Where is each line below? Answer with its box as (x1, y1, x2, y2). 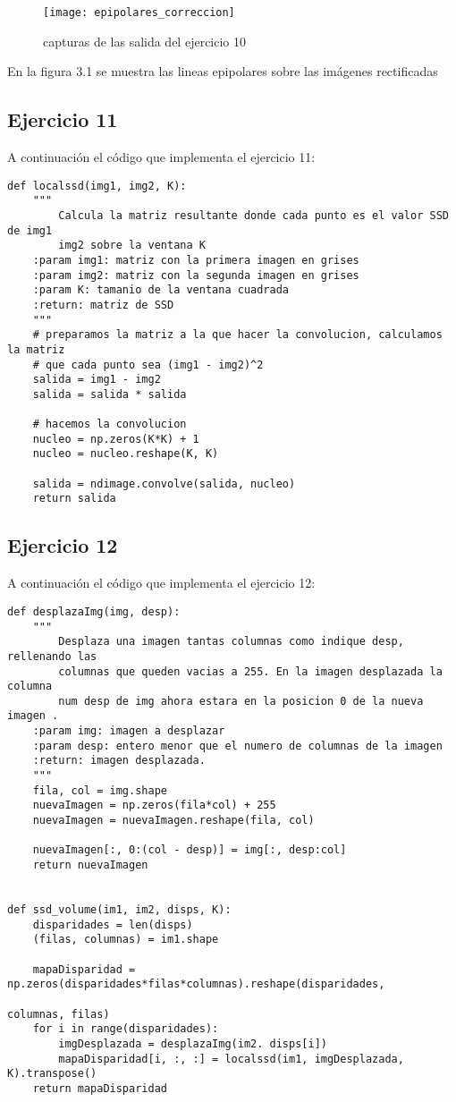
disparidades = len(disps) (32, 918, 193, 931)
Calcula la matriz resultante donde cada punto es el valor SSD (58, 208, 449, 222)
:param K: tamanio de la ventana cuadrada (32, 284, 289, 297)
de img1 (7, 224, 53, 237)
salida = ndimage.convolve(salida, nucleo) (32, 477, 296, 490)
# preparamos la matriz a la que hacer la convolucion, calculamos (32, 328, 443, 342)
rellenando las (7, 649, 97, 663)
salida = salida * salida (32, 387, 187, 401)
